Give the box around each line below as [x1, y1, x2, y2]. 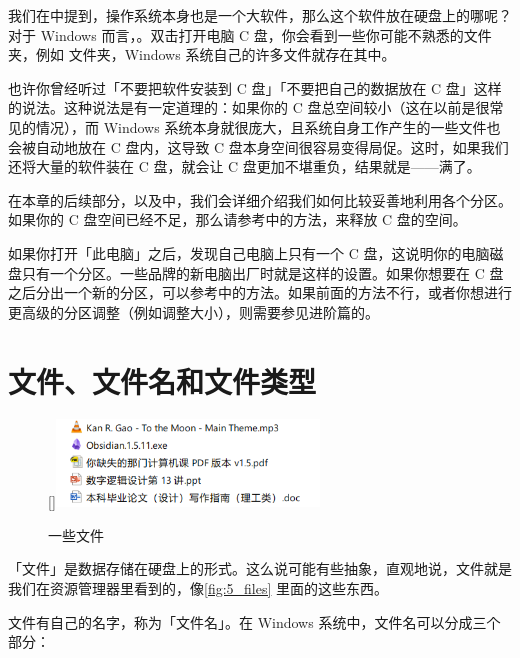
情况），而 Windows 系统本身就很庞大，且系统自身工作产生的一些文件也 [35, 116, 501, 137]
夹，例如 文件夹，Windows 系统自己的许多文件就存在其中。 [8, 44, 396, 65]
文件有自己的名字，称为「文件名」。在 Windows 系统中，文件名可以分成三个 [8, 611, 501, 632]
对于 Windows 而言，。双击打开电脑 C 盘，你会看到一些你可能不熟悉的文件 [8, 24, 492, 45]
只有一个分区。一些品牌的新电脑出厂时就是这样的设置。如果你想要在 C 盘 [21, 262, 504, 283]
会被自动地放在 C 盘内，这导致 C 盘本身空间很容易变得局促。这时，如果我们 [8, 136, 509, 157]
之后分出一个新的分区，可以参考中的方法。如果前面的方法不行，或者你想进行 [8, 282, 512, 303]
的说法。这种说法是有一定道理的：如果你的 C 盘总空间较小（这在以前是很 [8, 97, 490, 118]
